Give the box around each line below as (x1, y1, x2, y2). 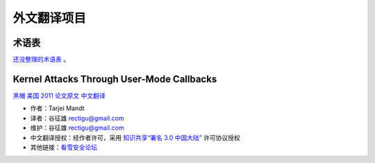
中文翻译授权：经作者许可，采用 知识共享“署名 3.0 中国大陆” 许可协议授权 (30, 133, 240, 141)
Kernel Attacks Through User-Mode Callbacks (12, 73, 217, 85)
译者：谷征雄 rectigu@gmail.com (30, 114, 124, 122)
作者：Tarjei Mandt (30, 104, 85, 112)
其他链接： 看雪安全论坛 (30, 143, 97, 151)
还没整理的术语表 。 (12, 55, 69, 64)
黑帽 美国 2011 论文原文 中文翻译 (12, 91, 106, 100)
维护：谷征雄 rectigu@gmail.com (30, 123, 124, 132)
